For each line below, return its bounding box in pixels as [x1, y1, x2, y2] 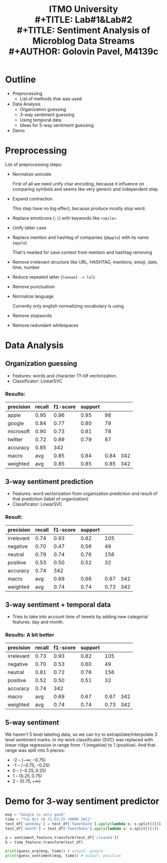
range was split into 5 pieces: [5, 747, 66, 753]
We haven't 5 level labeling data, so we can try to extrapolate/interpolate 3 [5, 731, 158, 737]
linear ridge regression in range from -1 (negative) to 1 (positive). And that [5, 742, 156, 748]
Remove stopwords [12, 313, 52, 319]
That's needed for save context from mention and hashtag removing [12, 249, 153, 255]
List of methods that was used [19, 96, 82, 102]
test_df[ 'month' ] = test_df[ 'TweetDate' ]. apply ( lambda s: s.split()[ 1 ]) [5, 826, 159, 831]
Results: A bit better [5, 632, 55, 639]
